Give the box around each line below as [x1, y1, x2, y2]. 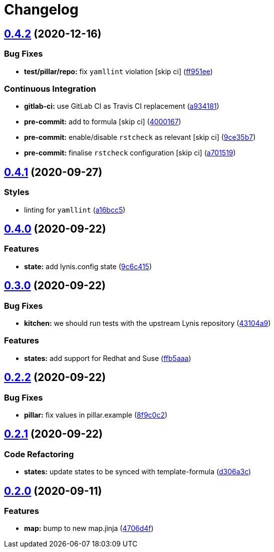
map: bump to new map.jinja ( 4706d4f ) [24, 524, 154, 533]
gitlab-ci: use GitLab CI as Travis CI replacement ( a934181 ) [24, 102, 219, 111]
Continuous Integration [4, 83, 96, 94]
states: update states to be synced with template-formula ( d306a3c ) [24, 467, 251, 476]
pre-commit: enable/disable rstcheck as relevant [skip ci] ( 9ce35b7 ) [24, 133, 256, 142]
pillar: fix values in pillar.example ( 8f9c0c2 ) [24, 410, 168, 419]
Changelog [4, 1, 79, 18]
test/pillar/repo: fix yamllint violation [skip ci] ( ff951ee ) [24, 67, 213, 76]
